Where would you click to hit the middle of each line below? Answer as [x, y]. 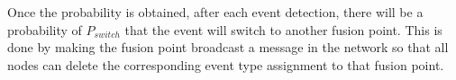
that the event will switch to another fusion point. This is [283, 29]
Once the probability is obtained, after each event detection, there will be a [215, 12]
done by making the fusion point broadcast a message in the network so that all [228, 47]
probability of [45, 29]
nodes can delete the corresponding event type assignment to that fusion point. [226, 64]
